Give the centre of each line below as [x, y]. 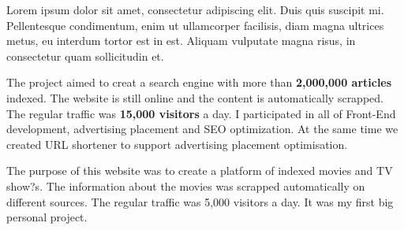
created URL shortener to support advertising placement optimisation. [177, 144]
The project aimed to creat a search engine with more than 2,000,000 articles [199, 82]
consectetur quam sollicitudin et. [85, 56]
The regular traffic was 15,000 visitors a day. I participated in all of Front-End [201, 113]
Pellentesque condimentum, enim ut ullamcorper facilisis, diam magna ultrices [195, 25]
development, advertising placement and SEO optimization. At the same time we [202, 129]
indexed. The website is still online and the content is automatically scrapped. [195, 97]
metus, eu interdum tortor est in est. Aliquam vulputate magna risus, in [181, 41]
